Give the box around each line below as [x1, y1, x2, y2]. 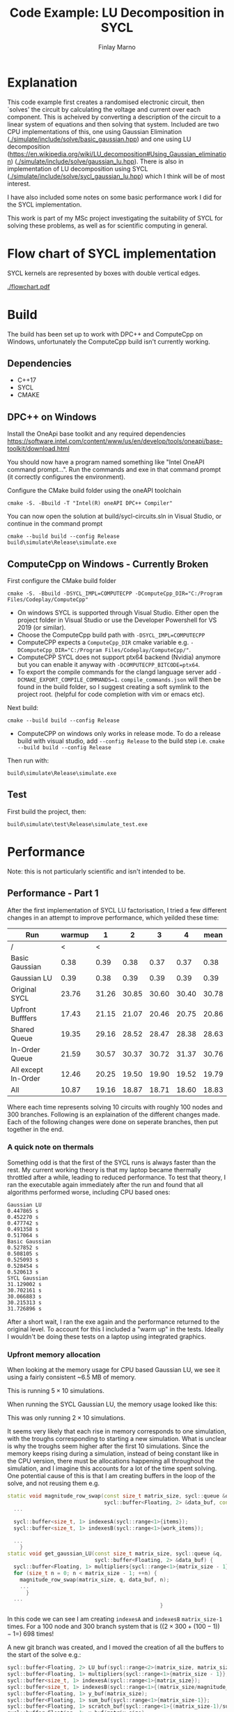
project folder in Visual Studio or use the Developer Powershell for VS [17, 616, 217, 624]
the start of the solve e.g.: [7, 1651, 81, 1659]
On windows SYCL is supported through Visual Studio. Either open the [17, 609, 219, 617]
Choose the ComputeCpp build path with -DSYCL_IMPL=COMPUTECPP [17, 630, 205, 639]
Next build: [7, 704, 39, 711]
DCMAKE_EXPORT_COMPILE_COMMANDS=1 [17, 677, 118, 684]
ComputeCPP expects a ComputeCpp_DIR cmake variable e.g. [17, 638, 189, 647]
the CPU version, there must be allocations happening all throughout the [7, 1457, 214, 1466]
